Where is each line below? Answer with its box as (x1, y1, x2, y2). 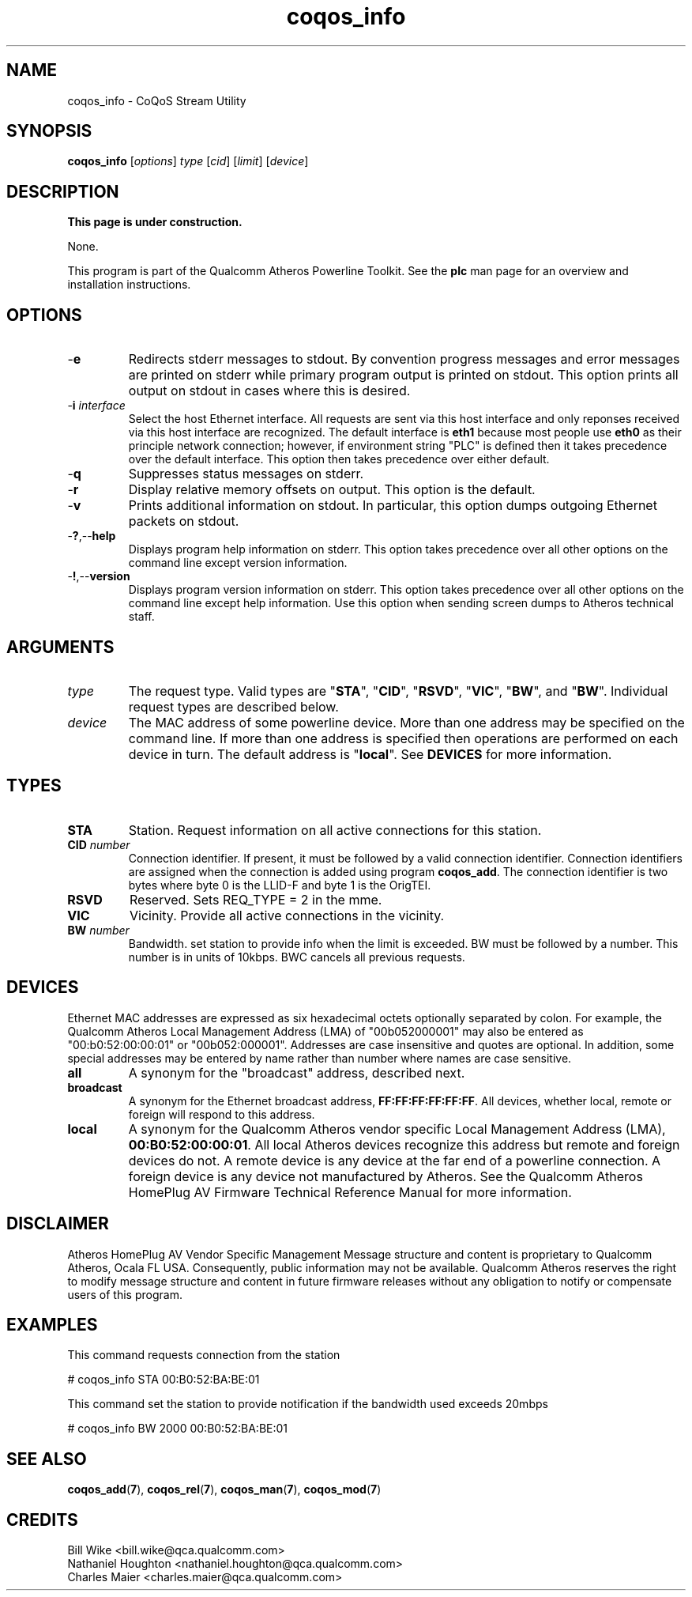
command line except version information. (128, 556, 348, 570)
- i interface (67, 398, 126, 413)
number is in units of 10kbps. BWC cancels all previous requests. (128, 950, 465, 964)
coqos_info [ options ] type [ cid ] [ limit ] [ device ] (67, 154, 309, 168)
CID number (67, 837, 130, 851)
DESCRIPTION (6, 181, 119, 202)
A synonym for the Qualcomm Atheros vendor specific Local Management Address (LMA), (128, 1120, 666, 1137)
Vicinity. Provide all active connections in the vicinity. (130, 907, 445, 923)
